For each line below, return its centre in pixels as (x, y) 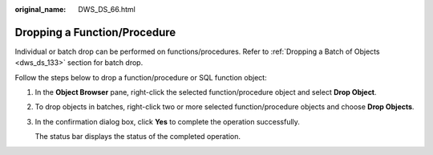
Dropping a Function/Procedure (95, 32)
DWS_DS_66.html (107, 9)
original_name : (40, 9)
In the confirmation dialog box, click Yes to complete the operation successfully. (168, 121)
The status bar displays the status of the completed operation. (138, 137)
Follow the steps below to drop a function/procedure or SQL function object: (141, 77)
